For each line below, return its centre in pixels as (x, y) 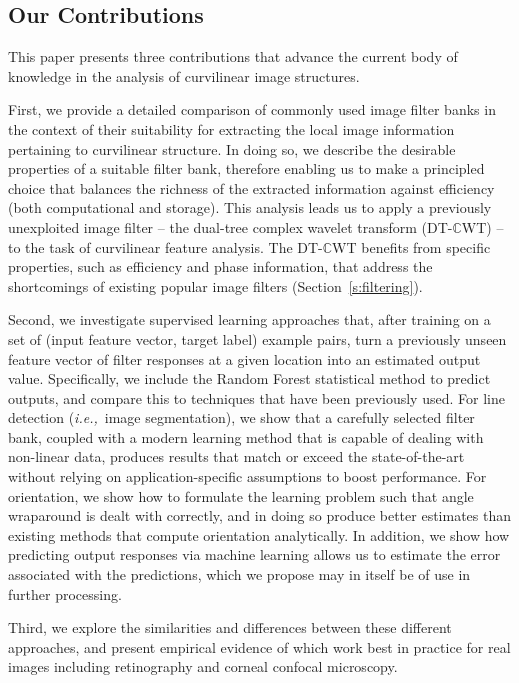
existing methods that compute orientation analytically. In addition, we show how (259, 534)
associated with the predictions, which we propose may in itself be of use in (239, 574)
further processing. (65, 593)
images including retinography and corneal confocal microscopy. (203, 666)
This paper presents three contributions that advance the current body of (233, 56)
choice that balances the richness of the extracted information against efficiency (251, 187)
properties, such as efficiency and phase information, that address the (220, 266)
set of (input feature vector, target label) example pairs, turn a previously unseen (257, 338)
